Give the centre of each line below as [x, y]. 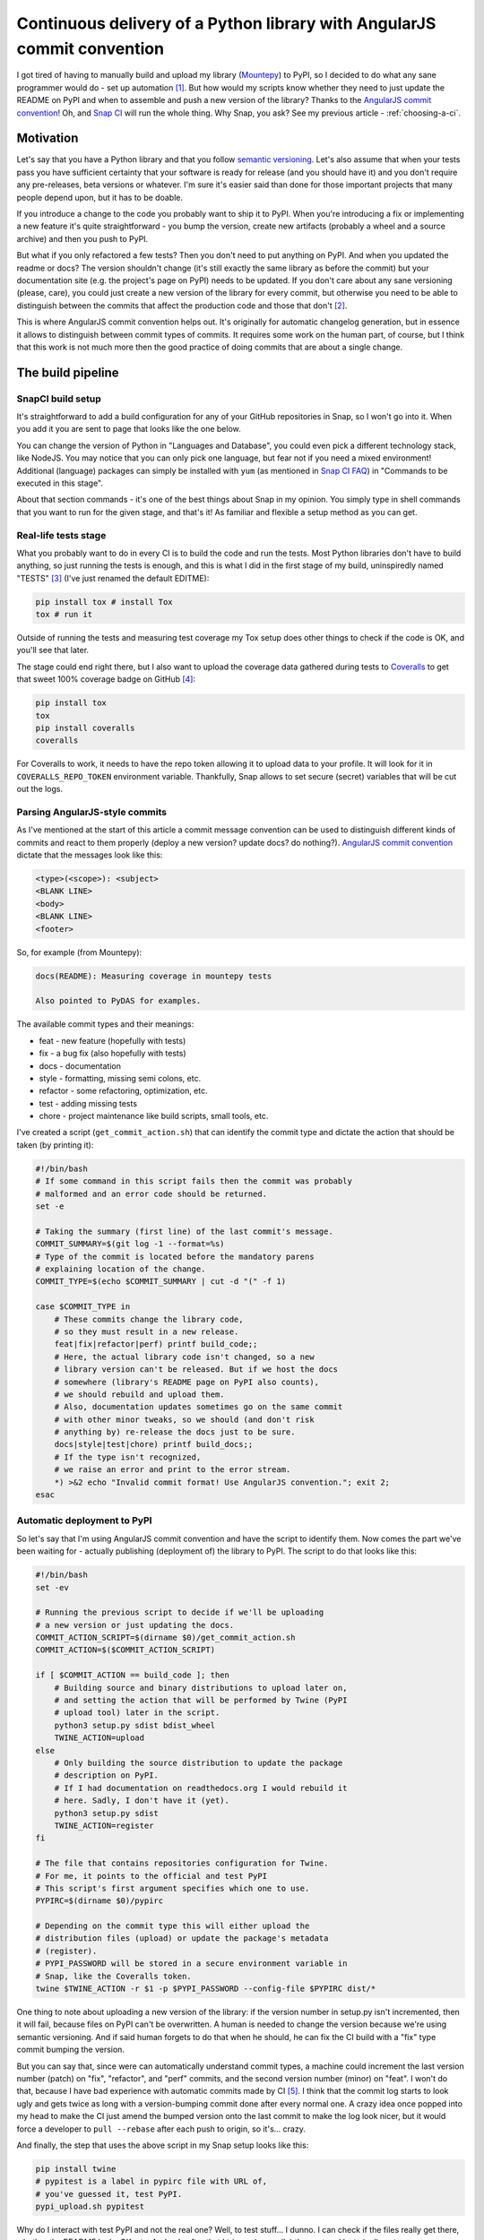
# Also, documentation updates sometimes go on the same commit [199, 1407]
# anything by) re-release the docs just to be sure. [175, 1432]
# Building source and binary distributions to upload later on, [201, 1688]
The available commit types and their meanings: [105, 1024]
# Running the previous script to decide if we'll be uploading [180, 1612]
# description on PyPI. [106, 1775]
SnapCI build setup [59, 399]
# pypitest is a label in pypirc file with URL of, [151, 2181]
